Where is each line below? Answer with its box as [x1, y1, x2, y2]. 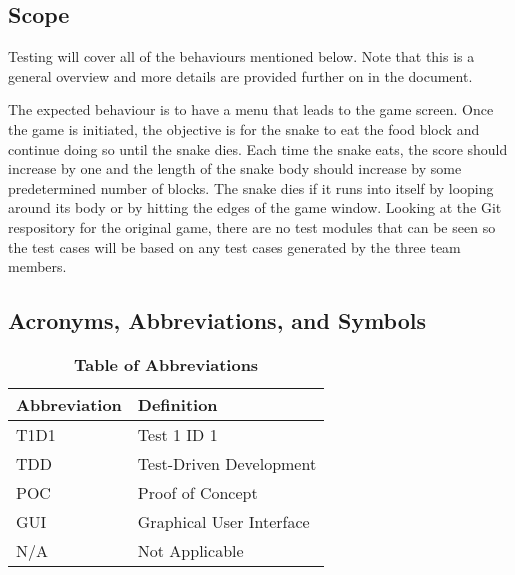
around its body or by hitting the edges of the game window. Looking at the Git [8, 197, 502, 218]
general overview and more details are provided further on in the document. [8, 65, 473, 86]
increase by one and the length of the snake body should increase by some [8, 158, 462, 179]
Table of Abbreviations [74, 352, 259, 376]
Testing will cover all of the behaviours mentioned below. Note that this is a [8, 46, 475, 67]
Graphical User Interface [137, 509, 310, 533]
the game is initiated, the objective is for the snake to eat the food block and [8, 118, 480, 139]
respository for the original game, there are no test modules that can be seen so [8, 216, 496, 237]
